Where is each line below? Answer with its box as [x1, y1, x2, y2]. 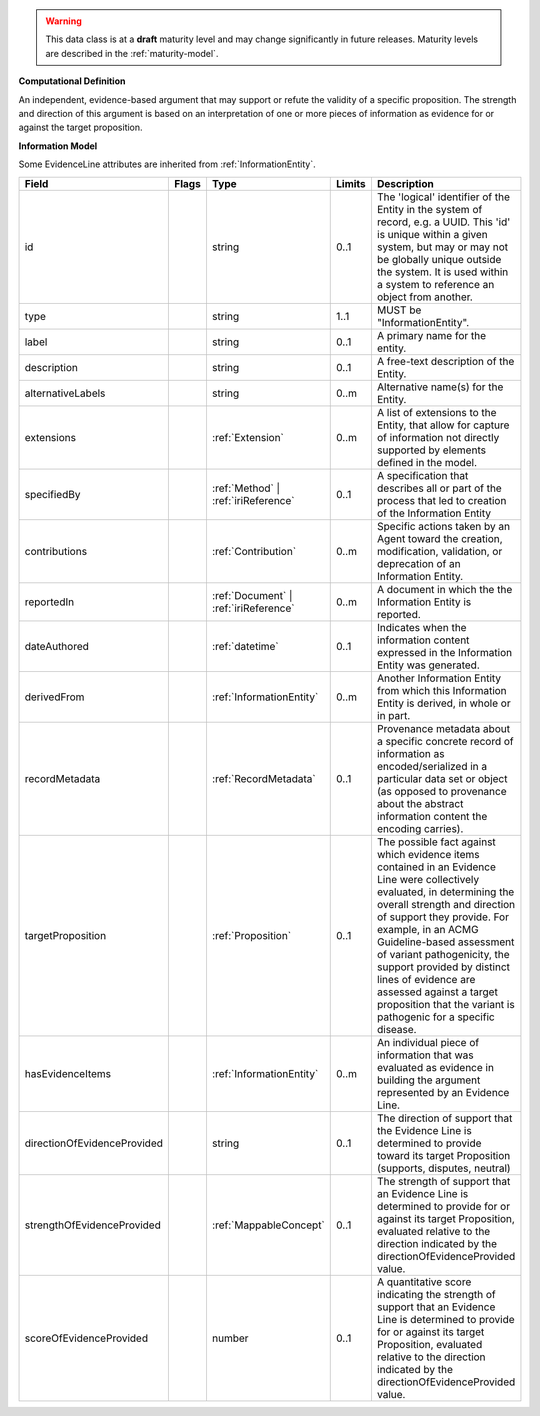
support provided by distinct [376, 960, 510, 974]
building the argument [376, 1073, 481, 1087]
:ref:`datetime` [211, 639, 279, 653]
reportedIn [24, 595, 75, 609]
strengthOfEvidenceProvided [24, 1218, 162, 1232]
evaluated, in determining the [376, 885, 515, 899]
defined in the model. [376, 455, 478, 469]
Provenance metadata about [376, 721, 510, 735]
